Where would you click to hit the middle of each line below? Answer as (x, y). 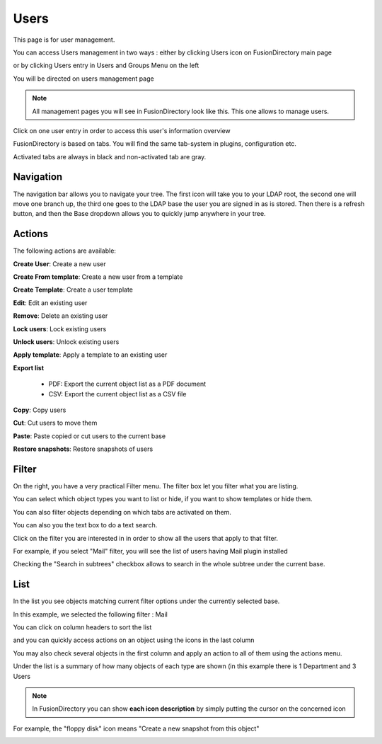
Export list (29, 367)
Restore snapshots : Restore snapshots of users (83, 449)
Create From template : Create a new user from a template (98, 277)
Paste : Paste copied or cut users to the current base (89, 436)
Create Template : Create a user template (73, 290)
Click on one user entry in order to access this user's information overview (122, 130)
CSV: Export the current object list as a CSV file (117, 394)
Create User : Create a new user (59, 264)
